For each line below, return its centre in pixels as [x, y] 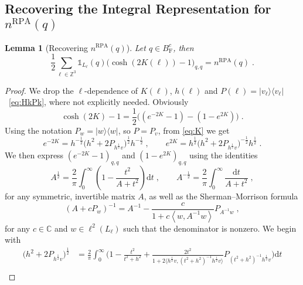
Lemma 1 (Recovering [46, 47]
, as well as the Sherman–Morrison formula [221, 196]
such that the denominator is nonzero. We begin [210, 228]
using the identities [224, 155]
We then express [34, 155]
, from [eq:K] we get [194, 130]
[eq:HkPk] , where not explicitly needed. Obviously [99, 102]
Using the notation [38, 130]
